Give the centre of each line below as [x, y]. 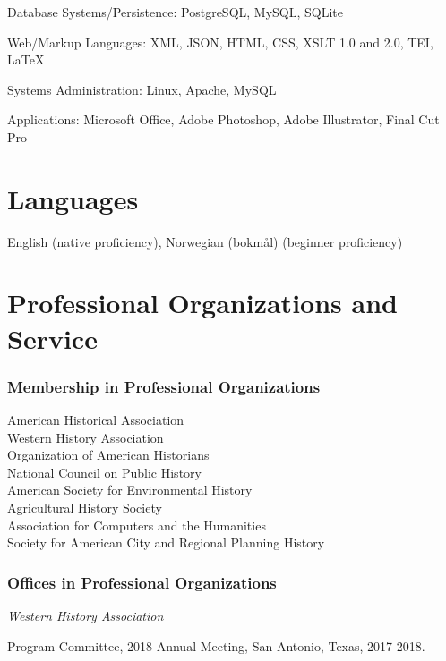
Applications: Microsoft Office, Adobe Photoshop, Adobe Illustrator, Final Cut [223, 119]
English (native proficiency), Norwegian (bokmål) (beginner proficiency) [205, 241]
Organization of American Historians [108, 455]
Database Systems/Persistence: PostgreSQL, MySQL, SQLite [176, 12]
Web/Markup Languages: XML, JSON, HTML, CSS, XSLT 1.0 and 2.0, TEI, [220, 42]
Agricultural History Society [85, 508]
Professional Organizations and [202, 303]
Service [52, 338]
